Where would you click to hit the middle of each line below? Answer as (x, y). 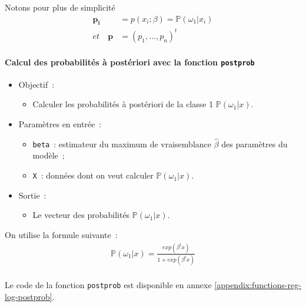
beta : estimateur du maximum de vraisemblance (122, 143)
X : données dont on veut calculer (93, 175)
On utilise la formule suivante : (61, 234)
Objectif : (36, 84)
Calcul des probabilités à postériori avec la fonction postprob (130, 62)
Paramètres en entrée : (60, 124)
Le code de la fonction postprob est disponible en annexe (108, 285)
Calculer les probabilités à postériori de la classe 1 (123, 104)
